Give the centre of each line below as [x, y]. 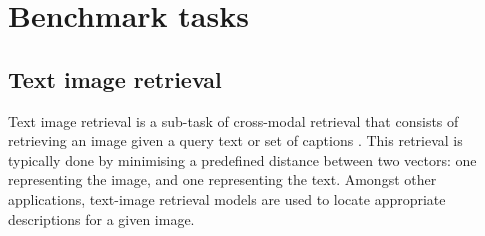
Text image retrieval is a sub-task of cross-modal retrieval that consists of [233, 120]
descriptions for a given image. [101, 218]
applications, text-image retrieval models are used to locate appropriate [227, 198]
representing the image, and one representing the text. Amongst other [222, 179]
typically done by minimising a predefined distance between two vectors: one [242, 159]
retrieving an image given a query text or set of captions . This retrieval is [235, 140]
